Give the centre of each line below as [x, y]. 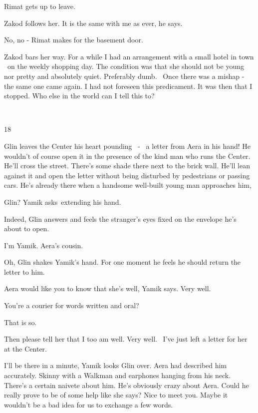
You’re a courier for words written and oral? [72, 305]
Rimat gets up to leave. [40, 6]
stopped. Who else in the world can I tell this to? [79, 96]
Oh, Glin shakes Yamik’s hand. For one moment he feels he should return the [123, 262]
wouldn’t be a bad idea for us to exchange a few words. [89, 404]
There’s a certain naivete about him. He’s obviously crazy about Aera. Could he [127, 385]
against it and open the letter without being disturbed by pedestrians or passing [127, 175]
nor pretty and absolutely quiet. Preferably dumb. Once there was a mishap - [124, 76]
